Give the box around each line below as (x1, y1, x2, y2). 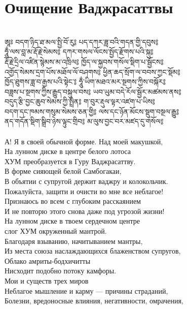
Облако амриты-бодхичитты (5, 255, 91, 266)
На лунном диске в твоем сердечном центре (5, 215, 140, 226)
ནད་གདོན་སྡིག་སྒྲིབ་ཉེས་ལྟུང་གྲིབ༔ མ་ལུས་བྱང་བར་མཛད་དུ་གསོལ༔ (5, 116, 164, 127)
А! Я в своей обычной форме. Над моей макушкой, (5, 136, 163, 146)
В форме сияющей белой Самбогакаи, (5, 166, 122, 176)
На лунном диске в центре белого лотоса (5, 146, 131, 157)
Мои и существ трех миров (5, 275, 89, 286)
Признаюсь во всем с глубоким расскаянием (5, 196, 141, 206)
